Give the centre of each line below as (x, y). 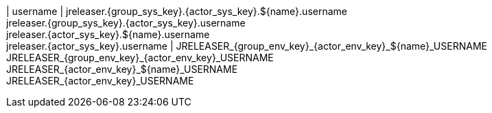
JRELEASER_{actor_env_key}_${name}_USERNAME (122, 69)
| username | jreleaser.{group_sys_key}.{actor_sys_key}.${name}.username (177, 11)
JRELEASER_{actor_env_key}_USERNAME (100, 81)
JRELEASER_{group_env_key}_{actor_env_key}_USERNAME (140, 58)
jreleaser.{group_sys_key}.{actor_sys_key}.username (126, 23)
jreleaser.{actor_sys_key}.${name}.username (108, 34)
